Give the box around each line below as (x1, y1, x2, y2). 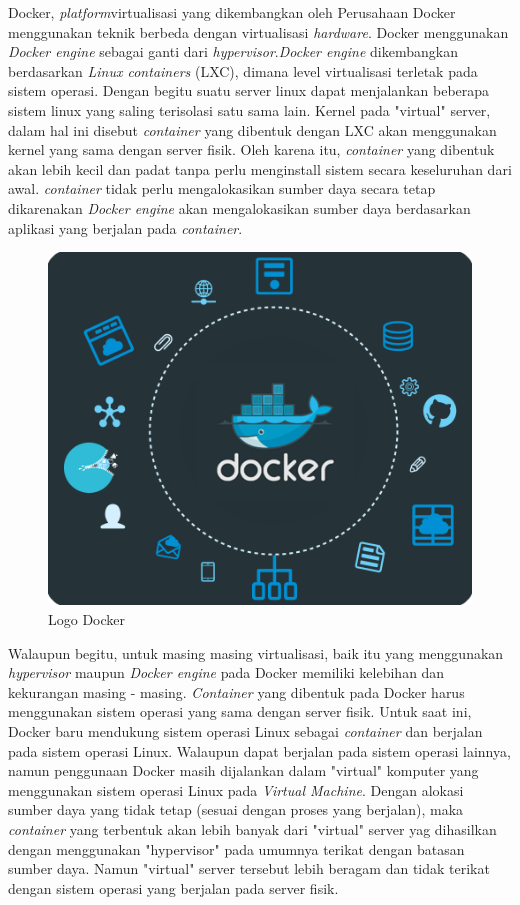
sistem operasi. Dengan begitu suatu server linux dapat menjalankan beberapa (8, 80, 490, 101)
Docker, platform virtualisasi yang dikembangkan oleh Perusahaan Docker (8, 2, 456, 22)
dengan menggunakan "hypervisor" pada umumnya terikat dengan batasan (8, 838, 465, 859)
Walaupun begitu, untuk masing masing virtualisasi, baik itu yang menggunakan (8, 642, 504, 663)
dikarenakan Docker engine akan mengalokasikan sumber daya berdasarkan (8, 197, 471, 218)
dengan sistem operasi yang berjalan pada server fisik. (8, 877, 339, 898)
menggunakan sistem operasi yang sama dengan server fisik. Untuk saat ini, (8, 701, 472, 722)
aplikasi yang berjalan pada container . (8, 217, 243, 238)
